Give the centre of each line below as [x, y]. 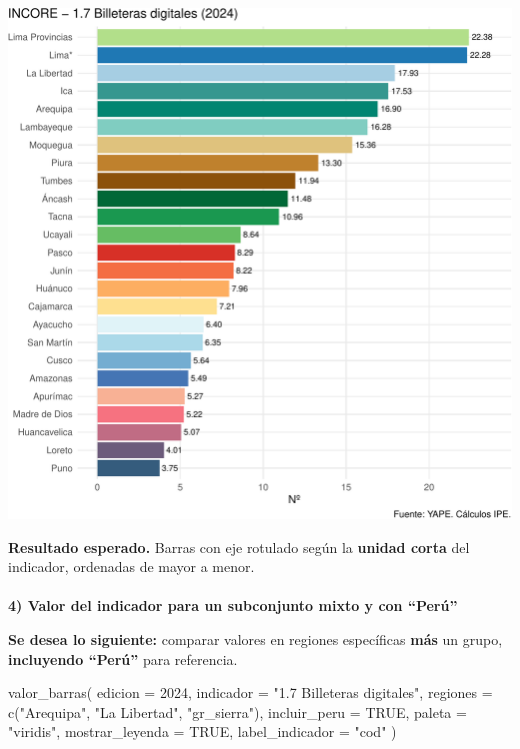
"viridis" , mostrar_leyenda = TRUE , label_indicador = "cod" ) [202, 731]
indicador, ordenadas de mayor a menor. [131, 566]
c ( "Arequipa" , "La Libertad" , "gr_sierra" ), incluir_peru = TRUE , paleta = [237, 711]
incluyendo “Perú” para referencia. [123, 658]
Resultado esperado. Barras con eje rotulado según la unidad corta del [239, 546]
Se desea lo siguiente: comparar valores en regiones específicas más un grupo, [255, 638]
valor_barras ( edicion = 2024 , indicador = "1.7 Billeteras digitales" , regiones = [250, 692]
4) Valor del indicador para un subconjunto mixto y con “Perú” [233, 605]
